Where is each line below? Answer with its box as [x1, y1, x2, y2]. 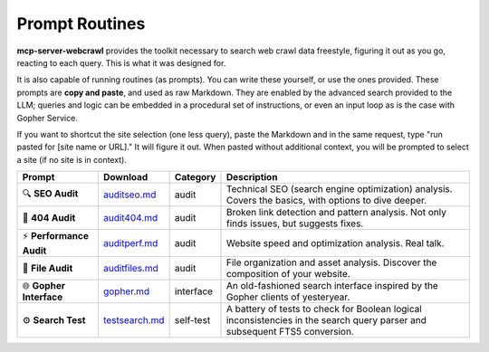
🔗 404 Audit [22, 212, 76, 224]
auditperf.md [102, 236, 158, 249]
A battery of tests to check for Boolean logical [225, 303, 423, 316]
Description [225, 171, 278, 184]
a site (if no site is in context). [16, 154, 127, 165]
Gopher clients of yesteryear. [225, 290, 350, 303]
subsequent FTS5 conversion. [225, 326, 355, 338]
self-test [174, 314, 211, 327]
